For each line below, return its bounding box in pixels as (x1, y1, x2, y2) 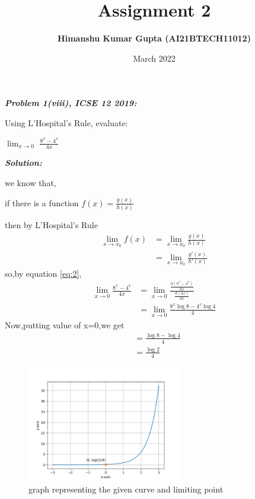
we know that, (5, 176, 56, 188)
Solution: (5, 156, 42, 169)
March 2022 (133, 52, 176, 64)
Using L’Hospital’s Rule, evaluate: (5, 116, 128, 129)
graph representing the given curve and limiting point (28, 483, 224, 495)
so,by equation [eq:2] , (5, 267, 82, 279)
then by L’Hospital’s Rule (5, 219, 98, 231)
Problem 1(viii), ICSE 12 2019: (5, 97, 137, 109)
